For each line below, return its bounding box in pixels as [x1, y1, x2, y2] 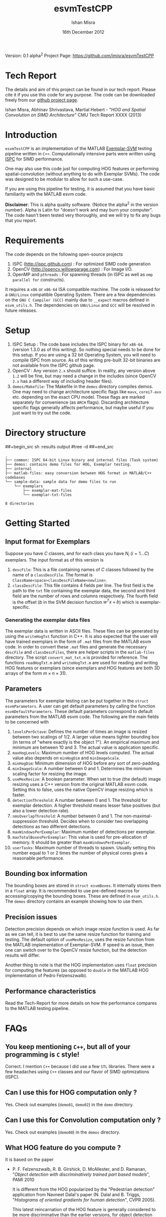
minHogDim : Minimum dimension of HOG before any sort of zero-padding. [12, 760, 161, 766]
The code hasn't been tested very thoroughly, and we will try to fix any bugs [5, 212, 161, 218]
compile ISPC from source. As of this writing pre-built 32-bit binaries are [12, 357, 161, 363]
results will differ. [5, 952, 40, 958]
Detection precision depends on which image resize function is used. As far [5, 926, 160, 932]
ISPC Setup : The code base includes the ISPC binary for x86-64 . [12, 341, 144, 347]
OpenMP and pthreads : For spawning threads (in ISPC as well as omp [12, 272, 153, 278]
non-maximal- [123, 813, 153, 819]
